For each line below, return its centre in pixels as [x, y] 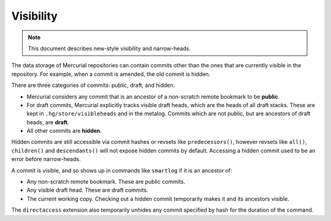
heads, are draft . [48, 122]
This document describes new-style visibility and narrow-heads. [109, 48]
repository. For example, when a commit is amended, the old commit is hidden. [111, 74]
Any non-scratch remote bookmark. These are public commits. [106, 182]
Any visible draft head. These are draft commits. [87, 190]
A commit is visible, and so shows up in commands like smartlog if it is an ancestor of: [122, 170]
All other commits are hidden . [64, 131]
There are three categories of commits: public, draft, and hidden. [93, 85]
